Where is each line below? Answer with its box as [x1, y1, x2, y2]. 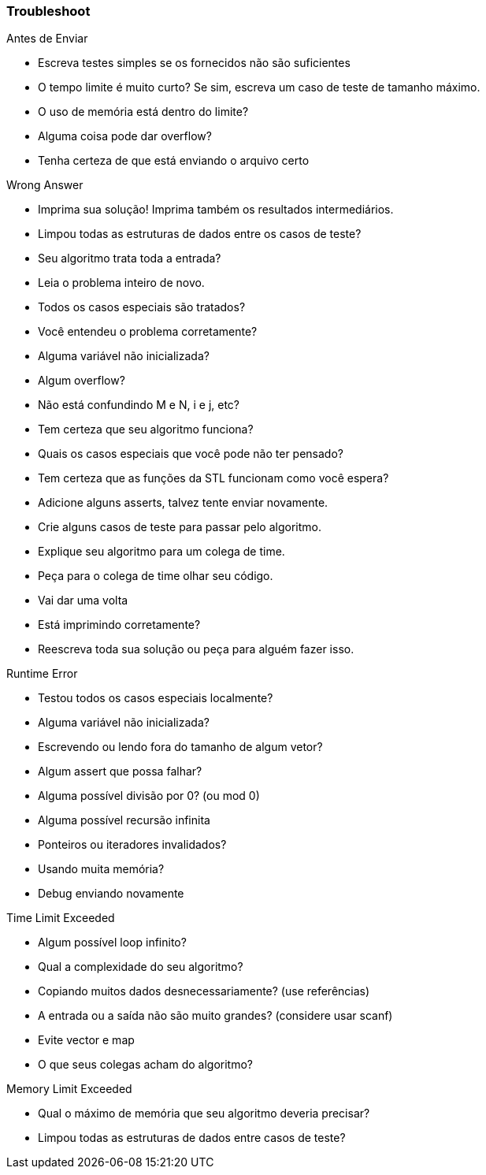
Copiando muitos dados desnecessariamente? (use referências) [38, 984, 370, 998]
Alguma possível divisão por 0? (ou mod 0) [38, 789, 260, 803]
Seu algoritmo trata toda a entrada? [38, 251, 221, 266]
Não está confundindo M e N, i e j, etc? [38, 398, 240, 412]
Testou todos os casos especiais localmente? [38, 691, 273, 705]
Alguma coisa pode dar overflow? [38, 129, 212, 143]
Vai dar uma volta [38, 593, 128, 608]
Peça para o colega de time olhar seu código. [38, 569, 273, 583]
